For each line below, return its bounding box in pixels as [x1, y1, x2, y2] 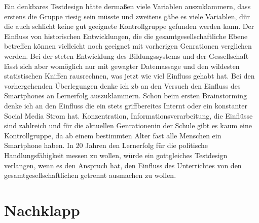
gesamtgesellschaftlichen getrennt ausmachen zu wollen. [4, 170, 176, 180]
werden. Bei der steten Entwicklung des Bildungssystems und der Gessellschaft [4, 50, 249, 61]
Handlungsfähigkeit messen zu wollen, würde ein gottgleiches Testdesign [4, 150, 228, 160]
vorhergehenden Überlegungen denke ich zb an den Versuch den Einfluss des [4, 80, 241, 91]
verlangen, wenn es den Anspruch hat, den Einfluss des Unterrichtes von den [4, 160, 242, 170]
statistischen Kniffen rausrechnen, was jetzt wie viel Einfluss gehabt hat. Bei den [4, 70, 255, 81]
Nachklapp [4, 199, 80, 220]
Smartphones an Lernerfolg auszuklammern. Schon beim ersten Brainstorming [4, 90, 247, 101]
